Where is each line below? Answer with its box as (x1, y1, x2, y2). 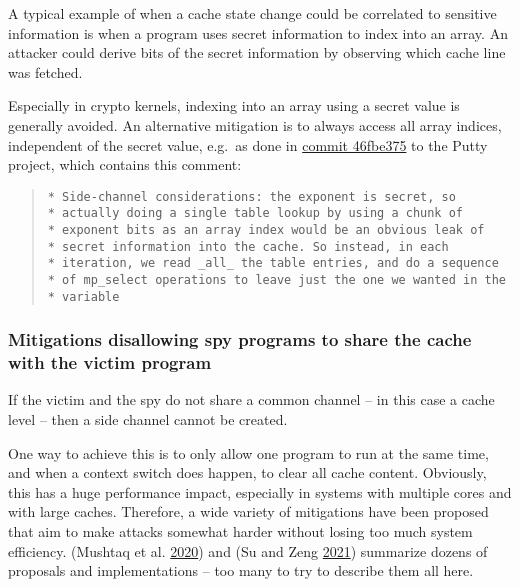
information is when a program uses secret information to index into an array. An (8, 22, 508, 43)
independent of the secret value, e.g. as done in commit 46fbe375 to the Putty (8, 134, 488, 155)
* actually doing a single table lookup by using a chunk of (47, 206, 464, 221)
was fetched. (8, 61, 83, 82)
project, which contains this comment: (8, 154, 242, 175)
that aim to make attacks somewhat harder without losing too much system (8, 521, 473, 542)
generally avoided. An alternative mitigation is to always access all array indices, (8, 114, 502, 135)
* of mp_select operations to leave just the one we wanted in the (47, 273, 506, 288)
